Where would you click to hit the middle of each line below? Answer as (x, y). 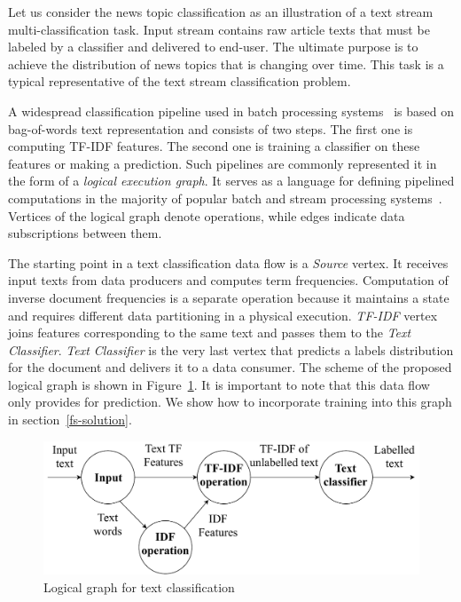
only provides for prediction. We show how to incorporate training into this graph (230, 402)
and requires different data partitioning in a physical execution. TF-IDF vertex (223, 315)
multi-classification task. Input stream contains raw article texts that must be (219, 29)
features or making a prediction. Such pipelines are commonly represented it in (223, 163)
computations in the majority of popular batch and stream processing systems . (225, 198)
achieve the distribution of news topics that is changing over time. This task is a (226, 63)
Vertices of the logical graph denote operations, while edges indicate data (207, 215)
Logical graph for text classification (139, 586)
